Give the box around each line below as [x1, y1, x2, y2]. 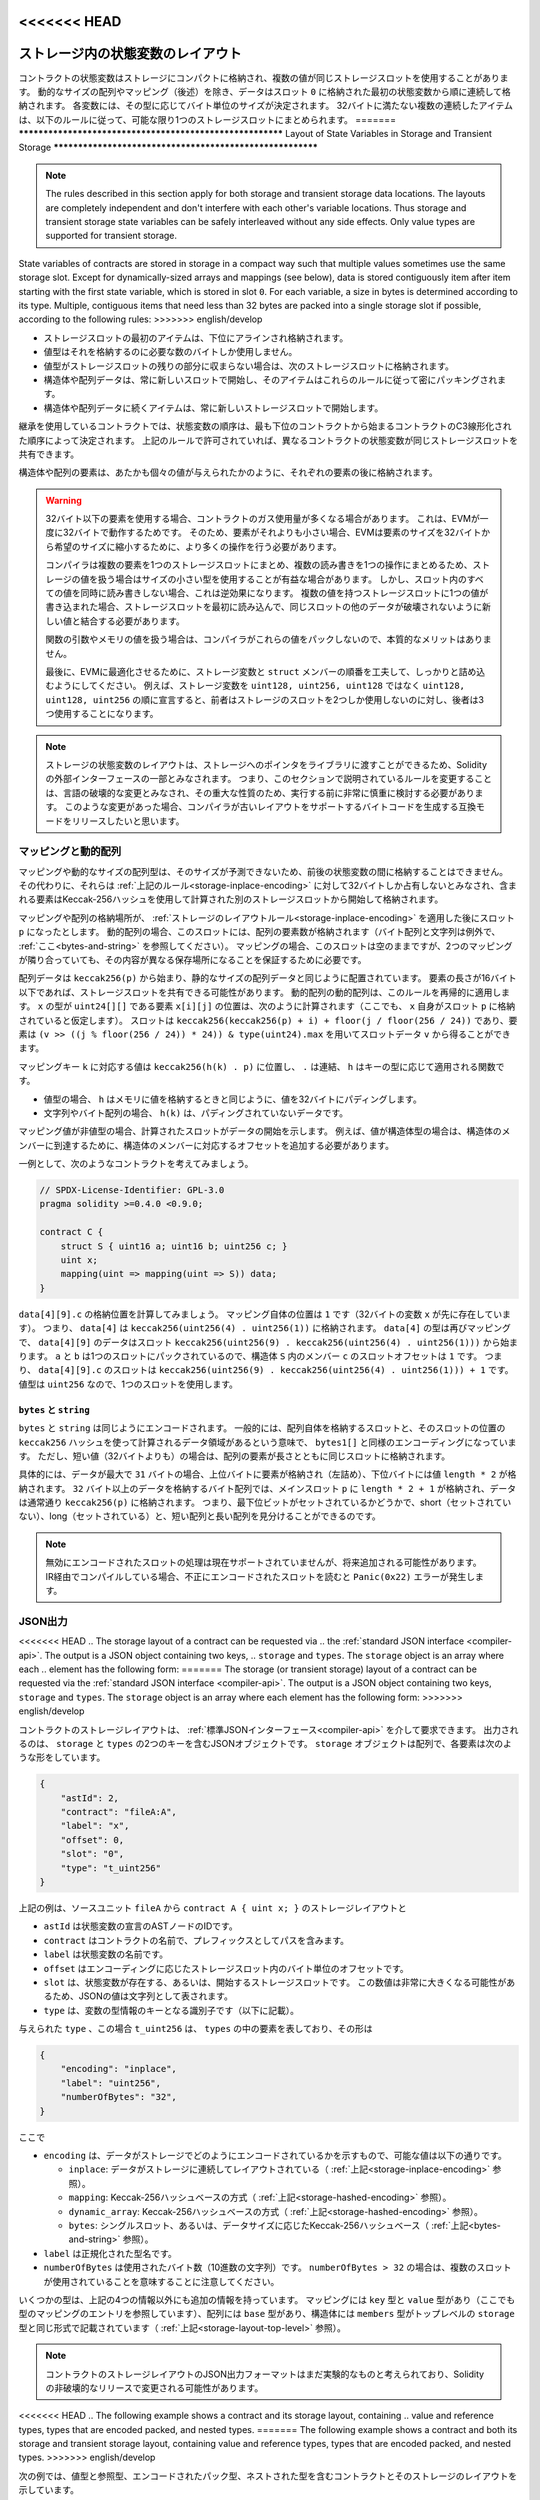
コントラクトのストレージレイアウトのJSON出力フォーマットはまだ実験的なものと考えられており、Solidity [45, 2368, 485, 2380]
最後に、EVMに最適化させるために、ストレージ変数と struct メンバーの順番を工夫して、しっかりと [45, 665, 459, 677]
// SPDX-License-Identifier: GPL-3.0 [39, 1185, 225, 1196]
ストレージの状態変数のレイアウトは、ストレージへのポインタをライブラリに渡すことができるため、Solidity [45, 758, 487, 770]
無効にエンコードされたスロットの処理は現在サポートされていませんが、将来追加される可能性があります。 [45, 1556, 482, 1569]
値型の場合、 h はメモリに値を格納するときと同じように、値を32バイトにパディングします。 [43, 1093, 422, 1105]
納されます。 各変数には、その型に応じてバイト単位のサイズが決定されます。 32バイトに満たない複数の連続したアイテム [18, 100, 514, 112]
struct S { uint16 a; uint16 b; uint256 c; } [60, 1240, 288, 1252]
